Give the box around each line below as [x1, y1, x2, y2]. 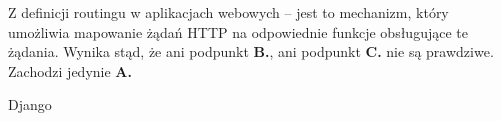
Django [8, 94, 52, 115]
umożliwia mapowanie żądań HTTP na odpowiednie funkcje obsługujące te [8, 21, 468, 42]
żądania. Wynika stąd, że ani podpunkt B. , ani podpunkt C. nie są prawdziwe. [8, 41, 494, 62]
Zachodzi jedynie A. [8, 60, 132, 81]
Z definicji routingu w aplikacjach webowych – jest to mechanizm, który [8, 2, 449, 22]
